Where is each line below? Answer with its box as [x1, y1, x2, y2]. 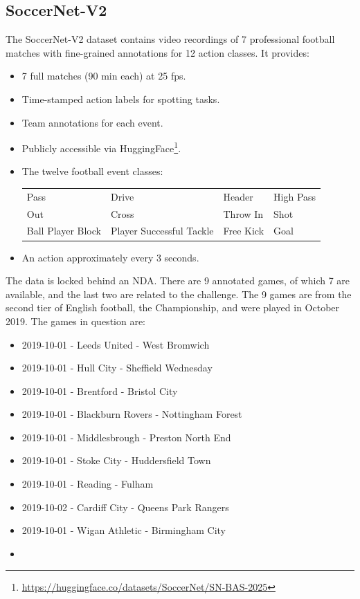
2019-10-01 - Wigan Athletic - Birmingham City [21, 523, 226, 537]
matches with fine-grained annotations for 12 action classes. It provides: [6, 45, 309, 59]
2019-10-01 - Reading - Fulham [21, 477, 154, 491]
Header [223, 189, 253, 203]
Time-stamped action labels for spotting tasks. [21, 91, 220, 106]
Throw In [223, 206, 264, 221]
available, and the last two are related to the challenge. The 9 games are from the [6, 286, 352, 301]
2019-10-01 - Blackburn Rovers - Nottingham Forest [21, 407, 242, 421]
